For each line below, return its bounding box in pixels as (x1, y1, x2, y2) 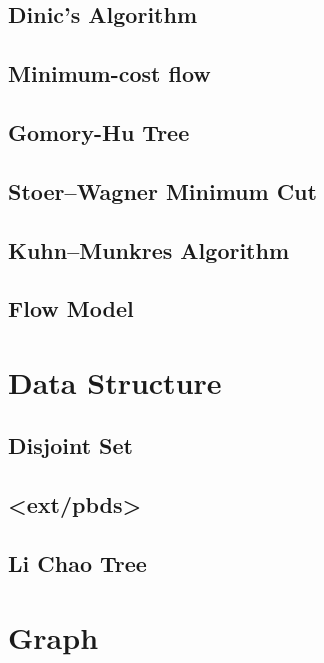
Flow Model (8, 293, 134, 324)
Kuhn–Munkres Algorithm (8, 234, 290, 265)
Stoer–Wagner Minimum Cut (8, 175, 317, 206)
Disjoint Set (8, 430, 133, 461)
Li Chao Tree (8, 548, 147, 579)
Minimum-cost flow (8, 58, 211, 89)
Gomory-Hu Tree (8, 116, 190, 147)
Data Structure (8, 361, 222, 402)
